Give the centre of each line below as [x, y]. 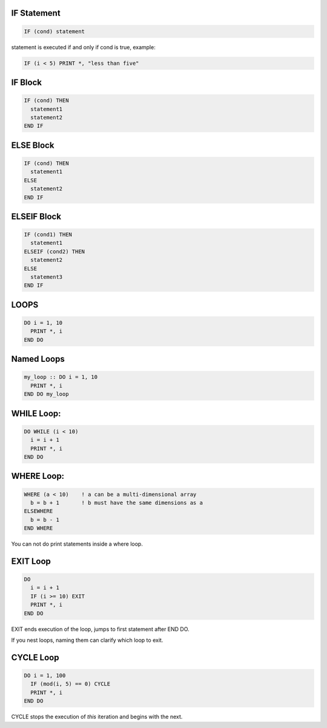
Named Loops [38, 359]
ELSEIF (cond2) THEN [54, 251]
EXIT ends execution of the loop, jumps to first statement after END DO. [101, 629]
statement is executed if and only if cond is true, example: [83, 47]
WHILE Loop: [36, 413]
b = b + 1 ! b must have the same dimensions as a [117, 503]
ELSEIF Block [36, 216]
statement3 [47, 277]
